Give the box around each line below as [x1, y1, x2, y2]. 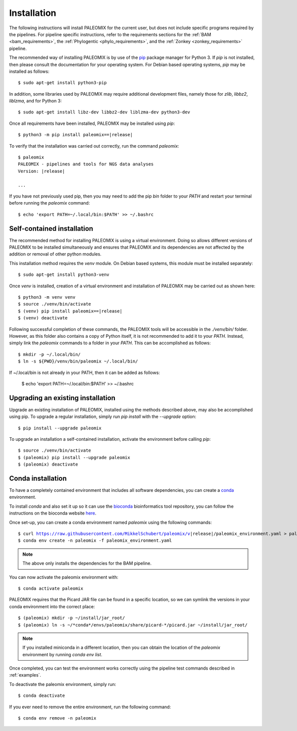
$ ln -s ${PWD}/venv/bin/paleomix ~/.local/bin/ [18, 359, 138, 364]
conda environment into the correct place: [9, 603, 95, 609]
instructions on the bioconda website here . [9, 510, 97, 516]
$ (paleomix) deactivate [18, 462, 78, 468]
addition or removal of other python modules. [9, 251, 101, 257]
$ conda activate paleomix [18, 585, 84, 591]
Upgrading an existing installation [9, 394, 116, 402]
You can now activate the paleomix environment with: [9, 574, 118, 580]
